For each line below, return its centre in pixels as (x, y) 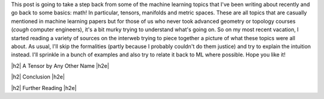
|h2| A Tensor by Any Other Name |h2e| (60, 65)
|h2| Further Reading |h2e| (44, 88)
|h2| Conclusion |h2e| (38, 77)
